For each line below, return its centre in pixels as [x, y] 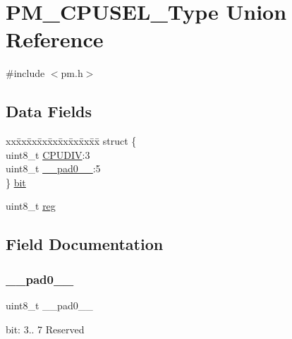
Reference [55, 39]
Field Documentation [85, 244]
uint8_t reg [31, 206]
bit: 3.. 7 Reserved [45, 329]
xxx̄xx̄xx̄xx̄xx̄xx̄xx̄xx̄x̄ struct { [71, 141]
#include [25, 73]
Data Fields [49, 111]
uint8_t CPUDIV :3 [48, 154]
